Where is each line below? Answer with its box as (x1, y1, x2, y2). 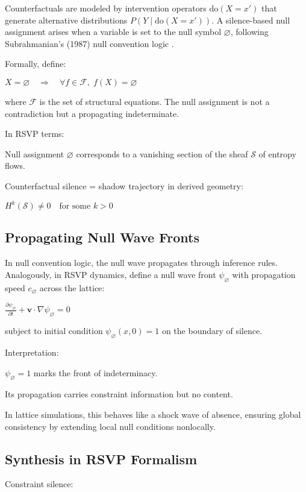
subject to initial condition (5, 324, 103, 337)
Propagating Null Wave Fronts (5, 228, 199, 247)
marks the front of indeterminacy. (33, 366, 158, 379)
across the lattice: (39, 281, 105, 294)
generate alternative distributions (5, 13, 128, 26)
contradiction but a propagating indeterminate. (5, 107, 180, 119)
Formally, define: (5, 57, 66, 70)
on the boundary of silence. (161, 324, 263, 337)
